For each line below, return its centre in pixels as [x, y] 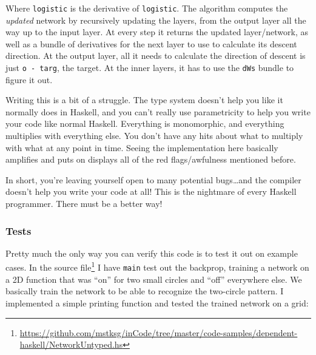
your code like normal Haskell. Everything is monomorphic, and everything [145, 123]
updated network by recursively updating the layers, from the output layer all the [156, 20]
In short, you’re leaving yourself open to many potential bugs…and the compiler [153, 179]
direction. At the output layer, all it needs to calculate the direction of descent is [156, 56]
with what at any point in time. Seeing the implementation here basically [142, 147]
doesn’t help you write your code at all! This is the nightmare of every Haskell [151, 191]
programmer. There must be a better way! [84, 204]
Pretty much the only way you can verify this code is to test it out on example [152, 253]
